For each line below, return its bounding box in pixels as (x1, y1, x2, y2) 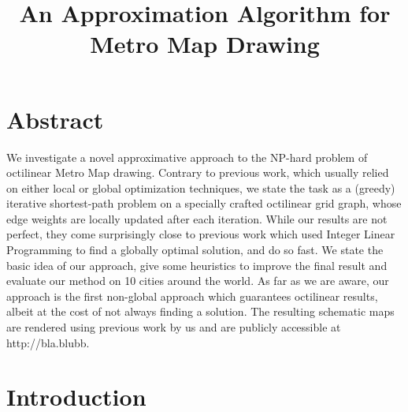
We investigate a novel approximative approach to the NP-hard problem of (6, 148, 368, 165)
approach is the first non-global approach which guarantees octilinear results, (6, 287, 378, 304)
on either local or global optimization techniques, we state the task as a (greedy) (6, 179, 395, 196)
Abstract (6, 103, 104, 135)
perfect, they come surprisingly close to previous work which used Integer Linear (6, 226, 395, 242)
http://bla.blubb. (6, 334, 90, 350)
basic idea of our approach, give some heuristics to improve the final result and (6, 257, 388, 273)
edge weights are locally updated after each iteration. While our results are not (6, 210, 388, 227)
